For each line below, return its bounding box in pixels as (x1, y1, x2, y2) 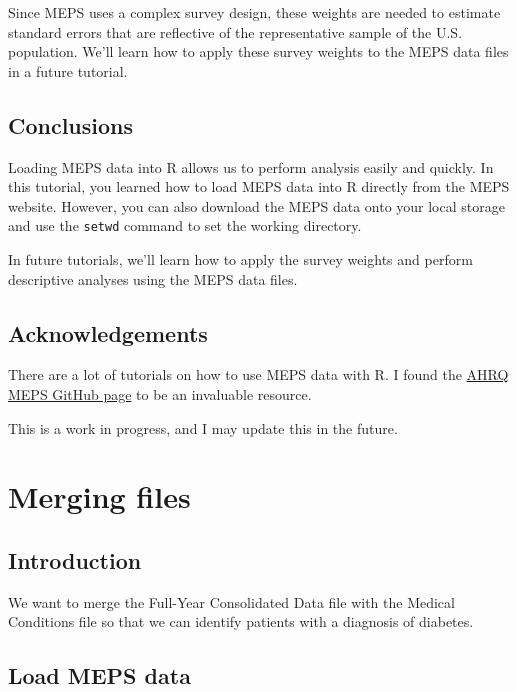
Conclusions (8, 109, 134, 140)
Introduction (8, 544, 142, 575)
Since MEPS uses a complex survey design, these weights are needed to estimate (8, 2, 501, 22)
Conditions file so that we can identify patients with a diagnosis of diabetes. (8, 611, 474, 632)
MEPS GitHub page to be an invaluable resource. (8, 384, 312, 404)
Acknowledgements (8, 317, 208, 348)
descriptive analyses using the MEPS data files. (8, 268, 298, 289)
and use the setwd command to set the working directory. (8, 215, 362, 236)
